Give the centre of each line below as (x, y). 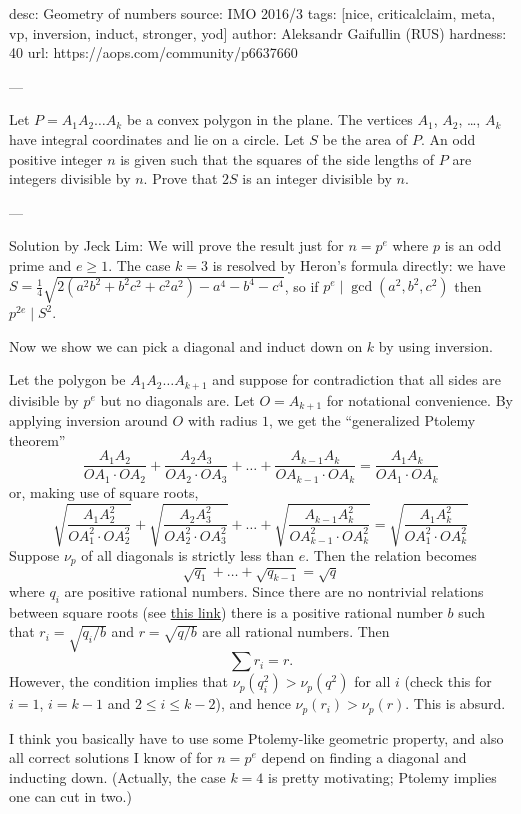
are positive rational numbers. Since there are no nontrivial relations (274, 591)
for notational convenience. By (419, 399)
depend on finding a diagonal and (364, 757)
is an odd (473, 245)
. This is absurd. (455, 703)
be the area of (365, 138)
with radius (222, 420)
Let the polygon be (67, 379)
